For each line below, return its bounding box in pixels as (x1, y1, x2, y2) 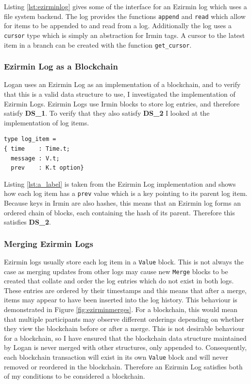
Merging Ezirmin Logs (4, 237, 93, 249)
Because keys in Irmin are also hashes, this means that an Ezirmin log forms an (4, 197, 241, 208)
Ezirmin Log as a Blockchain (4, 60, 118, 72)
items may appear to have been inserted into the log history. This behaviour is (4, 295, 237, 305)
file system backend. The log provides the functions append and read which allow (4, 11, 246, 21)
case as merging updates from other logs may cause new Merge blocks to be (4, 266, 228, 276)
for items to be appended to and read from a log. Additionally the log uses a (4, 20, 232, 31)
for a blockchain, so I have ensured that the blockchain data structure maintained (4, 332, 247, 343)
